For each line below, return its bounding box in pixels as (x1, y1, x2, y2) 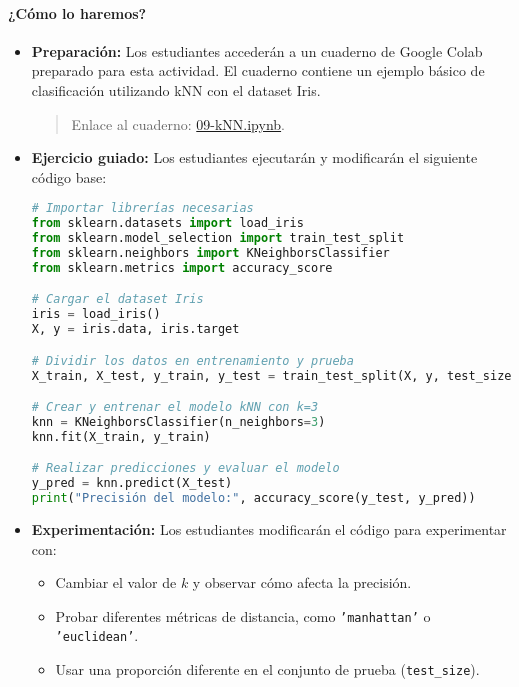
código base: (31, 166, 107, 187)
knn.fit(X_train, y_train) (31, 429, 211, 444)
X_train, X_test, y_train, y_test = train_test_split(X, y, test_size (31, 368, 512, 383)
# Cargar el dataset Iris (31, 292, 204, 307)
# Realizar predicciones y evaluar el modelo (31, 461, 340, 476)
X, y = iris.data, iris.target (31, 322, 240, 337)
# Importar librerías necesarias (31, 201, 254, 216)
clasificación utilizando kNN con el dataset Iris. (31, 79, 321, 100)
